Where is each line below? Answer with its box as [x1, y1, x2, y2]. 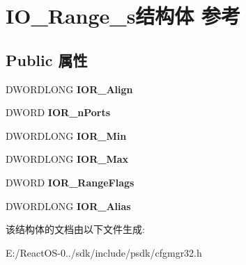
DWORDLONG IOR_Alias [6, 198, 131, 213]
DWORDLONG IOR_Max [6, 152, 129, 166]
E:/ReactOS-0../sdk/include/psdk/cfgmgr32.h [6, 245, 202, 259]
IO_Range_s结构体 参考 [6, 1, 241, 30]
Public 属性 [6, 49, 88, 70]
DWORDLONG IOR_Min [6, 128, 127, 143]
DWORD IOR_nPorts [6, 105, 111, 120]
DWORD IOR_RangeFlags [6, 175, 134, 189]
